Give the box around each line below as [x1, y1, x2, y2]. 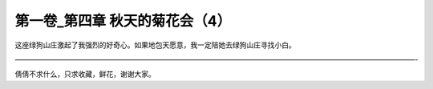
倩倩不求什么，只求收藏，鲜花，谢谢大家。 [14, 69, 156, 79]
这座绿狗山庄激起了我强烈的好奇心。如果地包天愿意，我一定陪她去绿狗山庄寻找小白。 [14, 40, 296, 50]
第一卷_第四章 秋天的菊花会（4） [14, 12, 232, 30]
